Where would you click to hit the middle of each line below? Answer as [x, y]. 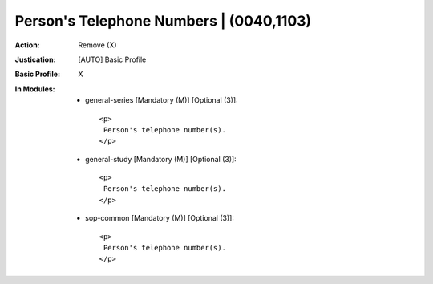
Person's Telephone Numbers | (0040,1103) [163, 21]
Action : [27, 45]
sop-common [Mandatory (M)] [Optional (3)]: [160, 218]
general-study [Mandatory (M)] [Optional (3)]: [161, 159]
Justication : [35, 59]
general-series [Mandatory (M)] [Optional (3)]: [162, 100]
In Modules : [35, 89]
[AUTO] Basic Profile [112, 59]
